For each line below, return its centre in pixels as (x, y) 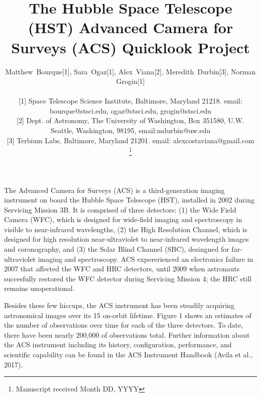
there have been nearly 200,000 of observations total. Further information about (127, 334)
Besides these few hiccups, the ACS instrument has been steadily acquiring (119, 305)
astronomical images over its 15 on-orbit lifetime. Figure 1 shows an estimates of (128, 315)
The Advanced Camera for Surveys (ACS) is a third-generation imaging (114, 190)
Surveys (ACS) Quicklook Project (130, 47)
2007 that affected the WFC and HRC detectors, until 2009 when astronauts (122, 269)
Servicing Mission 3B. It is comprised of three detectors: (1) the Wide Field (120, 209)
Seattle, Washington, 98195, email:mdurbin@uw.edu (130, 130)
